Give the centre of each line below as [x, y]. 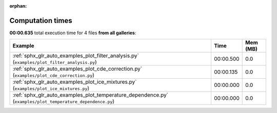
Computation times [41, 20]
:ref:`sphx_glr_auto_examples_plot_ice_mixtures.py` [75, 82]
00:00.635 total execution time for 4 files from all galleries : [73, 33]
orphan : [18, 6]
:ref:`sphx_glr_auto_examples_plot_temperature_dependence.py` [91, 95]
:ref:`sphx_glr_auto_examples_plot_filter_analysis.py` [76, 56]
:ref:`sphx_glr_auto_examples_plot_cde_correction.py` [77, 69]
